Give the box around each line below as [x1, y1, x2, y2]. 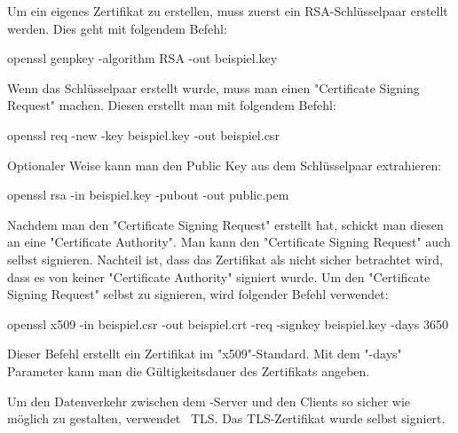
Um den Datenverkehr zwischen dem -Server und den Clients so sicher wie [7, 391, 411, 410]
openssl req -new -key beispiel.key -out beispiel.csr [7, 125, 280, 144]
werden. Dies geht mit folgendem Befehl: [7, 19, 227, 37]
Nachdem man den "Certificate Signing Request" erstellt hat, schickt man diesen [7, 215, 444, 233]
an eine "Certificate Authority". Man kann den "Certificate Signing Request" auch [7, 232, 451, 251]
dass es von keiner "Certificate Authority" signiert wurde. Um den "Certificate [7, 267, 430, 286]
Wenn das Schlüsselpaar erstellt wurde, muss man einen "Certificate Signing [7, 78, 420, 97]
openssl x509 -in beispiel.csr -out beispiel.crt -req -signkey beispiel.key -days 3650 [7, 314, 448, 333]
